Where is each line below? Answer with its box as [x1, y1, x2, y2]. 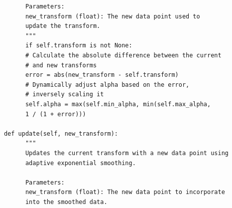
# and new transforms [25, 61, 97, 69]
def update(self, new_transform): [3, 130, 118, 137]
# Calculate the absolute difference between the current [25, 51, 222, 59]
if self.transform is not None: [25, 42, 132, 49]
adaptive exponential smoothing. [25, 159, 136, 167]
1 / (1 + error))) [25, 110, 86, 118]
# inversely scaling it [25, 91, 104, 98]
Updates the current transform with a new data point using [25, 149, 229, 157]
